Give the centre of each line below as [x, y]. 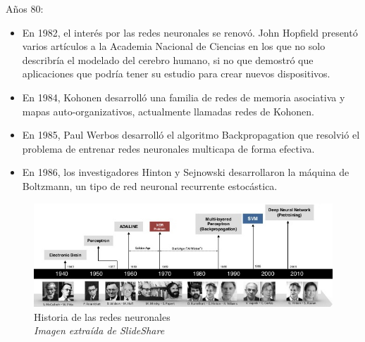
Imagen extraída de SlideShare [99, 330]
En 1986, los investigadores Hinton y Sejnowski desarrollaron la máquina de [186, 172]
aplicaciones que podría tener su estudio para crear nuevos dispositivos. [176, 74]
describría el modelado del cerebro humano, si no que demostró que [168, 59]
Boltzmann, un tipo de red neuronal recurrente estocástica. [150, 185]
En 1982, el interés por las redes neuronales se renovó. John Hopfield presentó [190, 32]
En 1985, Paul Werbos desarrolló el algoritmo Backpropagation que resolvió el [191, 135]
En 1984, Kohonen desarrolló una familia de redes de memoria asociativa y [184, 97]
